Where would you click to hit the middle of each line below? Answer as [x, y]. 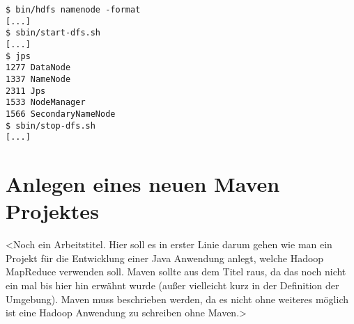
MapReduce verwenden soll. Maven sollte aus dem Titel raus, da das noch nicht [176, 272]
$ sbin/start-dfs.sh [53, 33]
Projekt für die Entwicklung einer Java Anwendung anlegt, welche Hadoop [165, 258]
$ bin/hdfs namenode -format [73, 10]
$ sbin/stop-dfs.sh [51, 125]
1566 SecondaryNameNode [61, 114]
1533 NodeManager [46, 103]
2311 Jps [26, 91]
